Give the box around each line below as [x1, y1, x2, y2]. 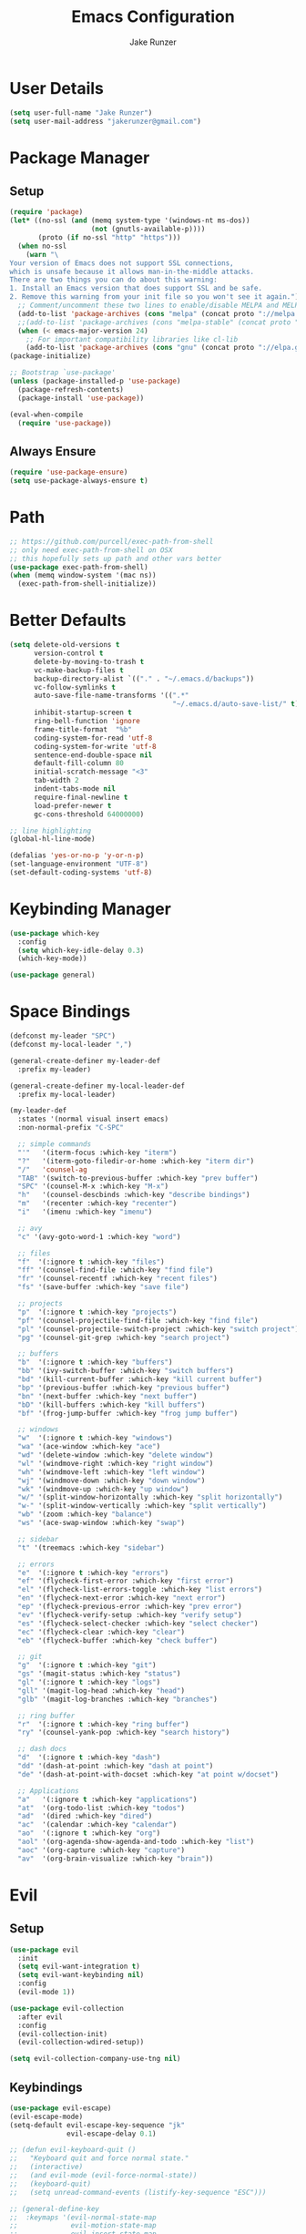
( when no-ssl [17, 241, 67, 251]
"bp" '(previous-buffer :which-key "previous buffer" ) [17, 1383, 230, 1392]
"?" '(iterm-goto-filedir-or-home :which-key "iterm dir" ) [17, 1156, 255, 1165]
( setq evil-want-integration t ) [17, 1962, 141, 1972]
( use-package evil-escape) [9, 2103, 112, 2113]
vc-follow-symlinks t [33, 682, 117, 692]
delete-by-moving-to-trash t [33, 657, 145, 666]
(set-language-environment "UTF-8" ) [9, 859, 148, 869]
